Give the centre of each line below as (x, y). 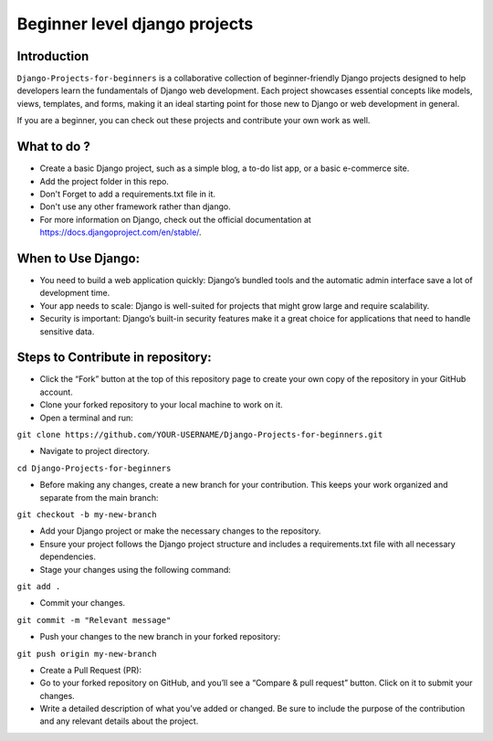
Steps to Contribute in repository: (114, 358)
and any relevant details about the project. (119, 721)
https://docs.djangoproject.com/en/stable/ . (121, 232)
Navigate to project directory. (95, 451)
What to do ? (53, 147)
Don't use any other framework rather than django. (136, 206)
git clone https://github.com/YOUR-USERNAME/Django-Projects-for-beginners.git (200, 435)
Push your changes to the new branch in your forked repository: (160, 637)
